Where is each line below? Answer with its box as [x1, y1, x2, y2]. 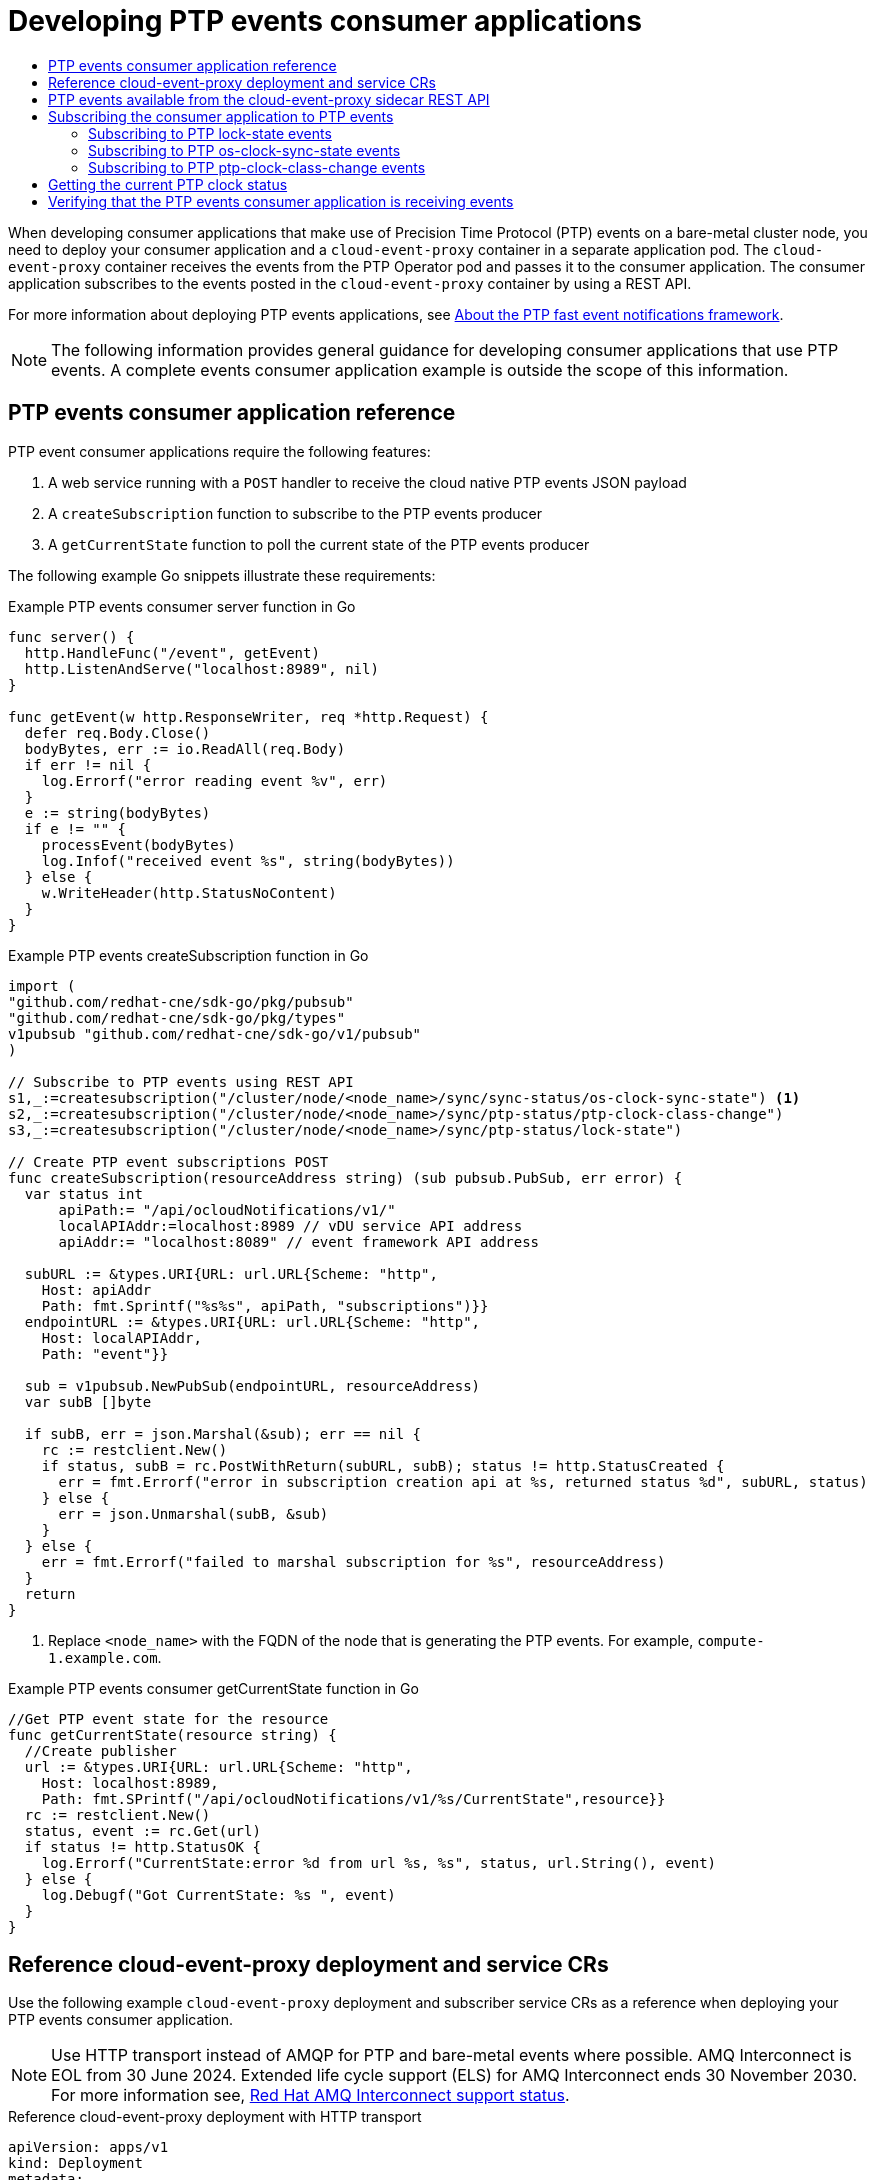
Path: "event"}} [41, 1345, 169, 1362]
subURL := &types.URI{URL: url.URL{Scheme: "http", [24, 1265, 438, 1282]
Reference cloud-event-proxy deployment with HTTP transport [8, 2108, 422, 2126]
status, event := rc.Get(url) [24, 1822, 261, 1839]
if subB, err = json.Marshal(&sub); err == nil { [24, 1425, 422, 1442]
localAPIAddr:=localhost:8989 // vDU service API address [58, 1217, 523, 1234]
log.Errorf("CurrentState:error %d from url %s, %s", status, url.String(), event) [41, 1854, 717, 1871]
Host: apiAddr [41, 1281, 152, 1298]
